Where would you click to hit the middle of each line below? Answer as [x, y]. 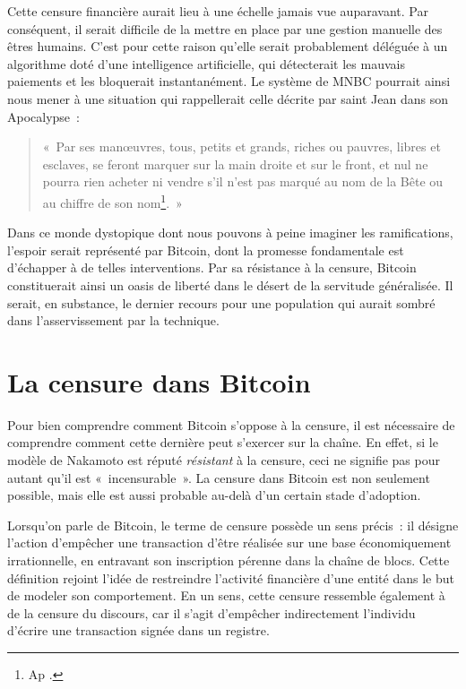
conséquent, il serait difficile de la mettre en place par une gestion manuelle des [225, 28]
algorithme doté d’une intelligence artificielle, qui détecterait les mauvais [206, 63]
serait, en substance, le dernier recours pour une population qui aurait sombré [221, 302]
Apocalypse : [43, 116]
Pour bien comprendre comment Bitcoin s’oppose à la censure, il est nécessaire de [231, 424]
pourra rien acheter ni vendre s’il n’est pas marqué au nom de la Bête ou [243, 181]
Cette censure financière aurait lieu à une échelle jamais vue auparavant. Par [218, 11]
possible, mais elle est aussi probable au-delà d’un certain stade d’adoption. [214, 495]
